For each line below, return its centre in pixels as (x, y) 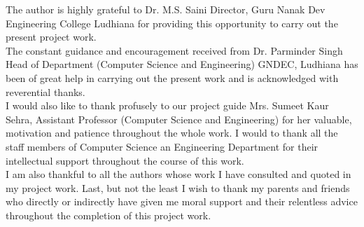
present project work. (51, 37)
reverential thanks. (45, 91)
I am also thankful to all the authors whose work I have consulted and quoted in (178, 174)
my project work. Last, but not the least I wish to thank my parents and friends (178, 187)
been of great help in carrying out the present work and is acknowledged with (172, 77)
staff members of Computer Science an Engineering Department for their (162, 146)
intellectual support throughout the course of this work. (125, 160)
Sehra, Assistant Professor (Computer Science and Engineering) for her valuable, (179, 119)
